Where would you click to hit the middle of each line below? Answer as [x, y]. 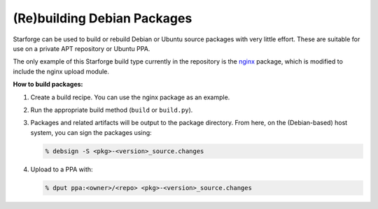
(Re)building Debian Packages [103, 18]
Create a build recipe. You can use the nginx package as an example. [130, 97]
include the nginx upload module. [61, 71]
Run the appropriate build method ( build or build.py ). [112, 110]
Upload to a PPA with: [62, 169]
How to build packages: [48, 85]
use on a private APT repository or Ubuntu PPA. [82, 48]
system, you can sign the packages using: [91, 132]
